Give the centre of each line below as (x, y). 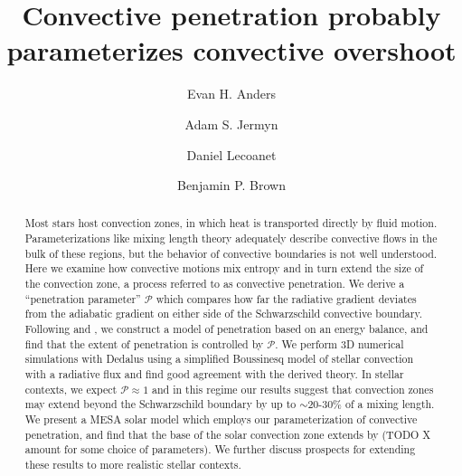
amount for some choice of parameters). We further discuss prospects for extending (220, 449)
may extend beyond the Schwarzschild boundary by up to (160, 404)
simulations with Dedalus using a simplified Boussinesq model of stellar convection (219, 359)
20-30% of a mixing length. (371, 404)
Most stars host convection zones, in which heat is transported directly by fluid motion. (231, 223)
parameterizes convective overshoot (231, 50)
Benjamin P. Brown (231, 185)
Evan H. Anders (231, 94)
